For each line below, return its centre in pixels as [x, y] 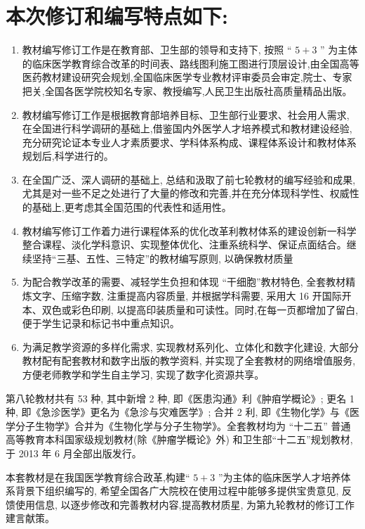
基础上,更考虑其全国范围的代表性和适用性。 [132, 207]
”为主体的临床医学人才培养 [279, 477]
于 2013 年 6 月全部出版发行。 [74, 453]
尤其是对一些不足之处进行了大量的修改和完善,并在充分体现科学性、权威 [186, 193]
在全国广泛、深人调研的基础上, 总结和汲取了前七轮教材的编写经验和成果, [189, 179]
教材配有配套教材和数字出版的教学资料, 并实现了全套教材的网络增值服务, [189, 361]
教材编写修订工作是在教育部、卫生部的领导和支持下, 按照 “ [157, 50]
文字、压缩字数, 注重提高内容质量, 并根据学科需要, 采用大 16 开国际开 [192, 296]
